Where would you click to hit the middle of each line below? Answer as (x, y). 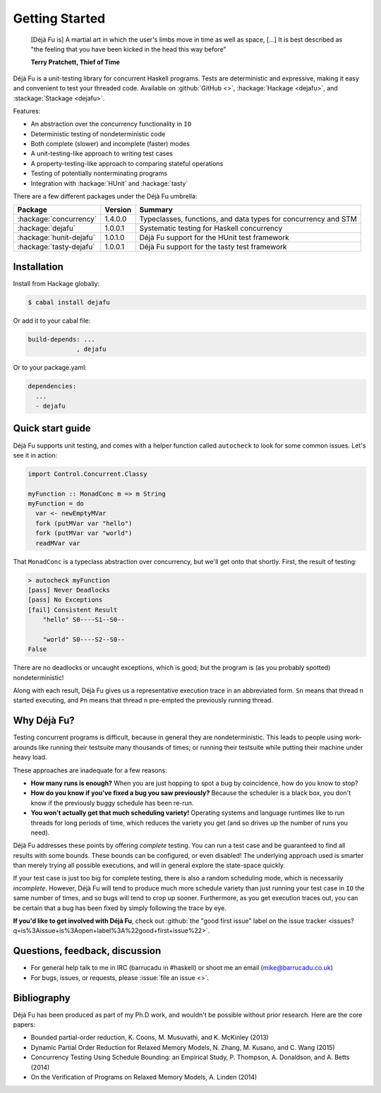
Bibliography (42, 998)
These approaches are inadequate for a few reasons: (90, 770)
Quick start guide (52, 428)
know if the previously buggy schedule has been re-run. (112, 803)
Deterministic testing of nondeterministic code (98, 133)
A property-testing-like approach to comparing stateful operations (127, 163)
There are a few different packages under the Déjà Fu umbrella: (105, 196)
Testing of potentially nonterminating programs (99, 174)
